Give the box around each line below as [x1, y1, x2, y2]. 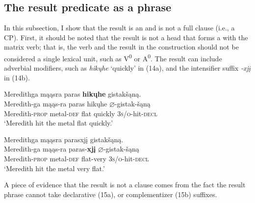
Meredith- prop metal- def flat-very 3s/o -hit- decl [4, 153, 149, 163]
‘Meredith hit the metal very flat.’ [4, 163, 105, 173]
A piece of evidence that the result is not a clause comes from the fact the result [4, 179, 246, 190]
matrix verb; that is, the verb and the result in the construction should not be [4, 42, 239, 52]
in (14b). [4, 72, 30, 82]
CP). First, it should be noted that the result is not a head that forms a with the [4, 32, 248, 42]
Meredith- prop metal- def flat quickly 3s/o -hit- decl [4, 108, 157, 118]
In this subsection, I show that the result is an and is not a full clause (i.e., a [4, 23, 235, 33]
